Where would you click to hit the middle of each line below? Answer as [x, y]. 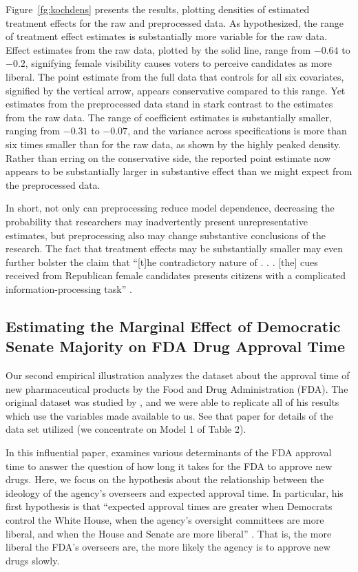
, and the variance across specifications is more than [237, 131]
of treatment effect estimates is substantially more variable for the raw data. [167, 36]
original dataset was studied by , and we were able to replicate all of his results [172, 402]
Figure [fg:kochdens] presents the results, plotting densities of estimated [158, 9]
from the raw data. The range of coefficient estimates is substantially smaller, [169, 117]
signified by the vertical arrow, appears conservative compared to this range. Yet [176, 90]
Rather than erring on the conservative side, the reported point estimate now [168, 157]
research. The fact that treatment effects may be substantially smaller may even [175, 248]
